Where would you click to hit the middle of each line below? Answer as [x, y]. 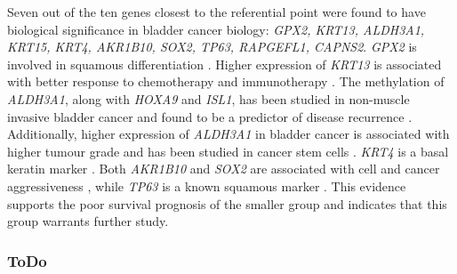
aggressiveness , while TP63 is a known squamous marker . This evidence [207, 185]
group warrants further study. [88, 221]
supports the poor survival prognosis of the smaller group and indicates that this [227, 203]
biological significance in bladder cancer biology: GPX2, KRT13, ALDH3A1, [216, 29]
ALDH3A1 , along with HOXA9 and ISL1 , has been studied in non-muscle [208, 98]
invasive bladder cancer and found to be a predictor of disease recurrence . [210, 116]
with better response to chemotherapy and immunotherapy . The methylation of [226, 81]
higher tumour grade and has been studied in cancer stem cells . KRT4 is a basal [228, 151]
